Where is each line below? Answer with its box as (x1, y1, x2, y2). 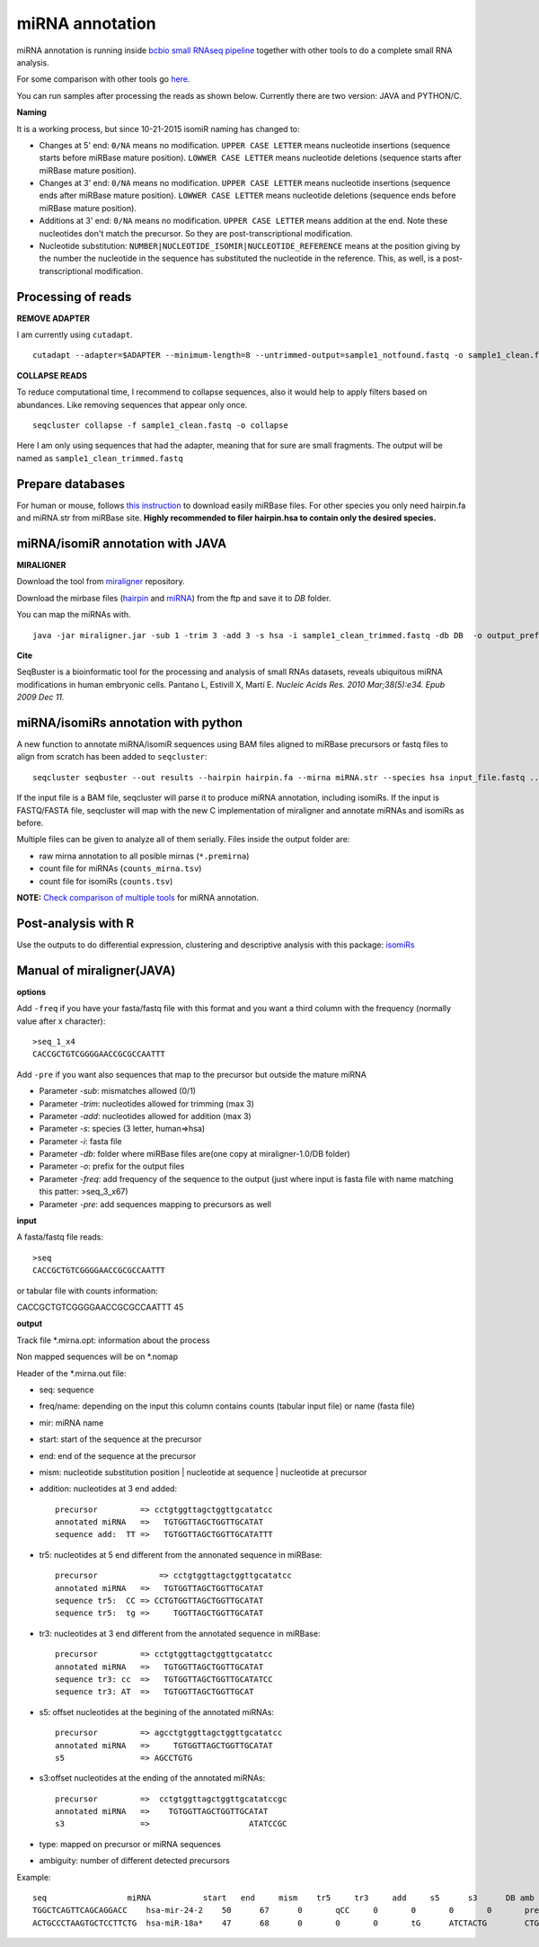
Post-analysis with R (16, 915, 135, 930)
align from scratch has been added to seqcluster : (16, 751, 208, 762)
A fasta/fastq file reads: (16, 1231, 103, 1242)
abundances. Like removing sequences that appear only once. (16, 399, 248, 410)
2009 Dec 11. (16, 692, 65, 703)
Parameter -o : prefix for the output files (39, 1160, 185, 1172)
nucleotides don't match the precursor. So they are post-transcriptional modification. (39, 227, 354, 238)
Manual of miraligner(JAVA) (16, 963, 176, 978)
